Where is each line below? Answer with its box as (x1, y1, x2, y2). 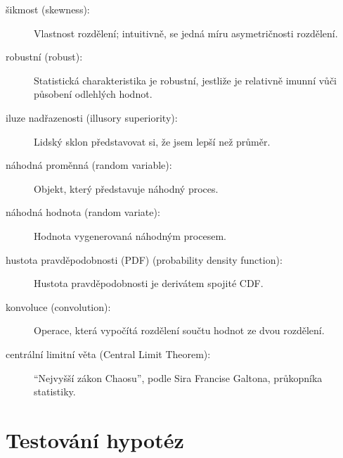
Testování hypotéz (6, 425, 184, 454)
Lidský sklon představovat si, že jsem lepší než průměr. (34, 134, 271, 148)
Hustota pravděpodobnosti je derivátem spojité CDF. (34, 276, 264, 291)
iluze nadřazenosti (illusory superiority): (6, 110, 178, 125)
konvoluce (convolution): (6, 299, 111, 314)
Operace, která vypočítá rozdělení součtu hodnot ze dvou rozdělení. (34, 323, 325, 338)
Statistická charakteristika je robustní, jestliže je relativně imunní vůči (34, 72, 337, 87)
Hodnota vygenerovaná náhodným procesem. (34, 228, 226, 243)
